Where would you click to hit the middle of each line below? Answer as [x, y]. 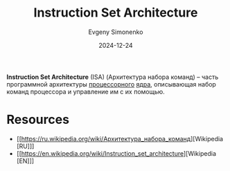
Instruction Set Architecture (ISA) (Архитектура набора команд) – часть [113, 77]
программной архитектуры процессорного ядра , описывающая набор [111, 84]
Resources [38, 120]
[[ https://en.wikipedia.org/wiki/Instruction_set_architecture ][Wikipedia [116, 153]
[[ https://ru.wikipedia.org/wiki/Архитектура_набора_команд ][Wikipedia [120, 138]
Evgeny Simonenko [116, 32]
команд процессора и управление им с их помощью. [86, 91]
